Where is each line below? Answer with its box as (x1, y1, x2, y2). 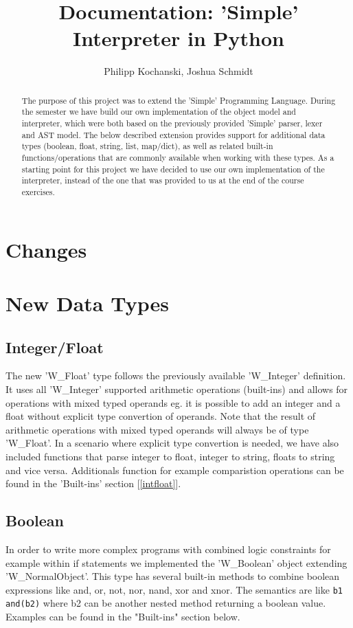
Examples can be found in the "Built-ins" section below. (5, 609, 240, 624)
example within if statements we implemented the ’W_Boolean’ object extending (5, 555, 348, 570)
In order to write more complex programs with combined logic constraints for (5, 541, 331, 556)
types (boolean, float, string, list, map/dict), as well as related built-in (21, 140, 273, 152)
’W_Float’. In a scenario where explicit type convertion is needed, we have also (5, 436, 339, 450)
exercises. (21, 186, 55, 197)
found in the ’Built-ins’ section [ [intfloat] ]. (5, 476, 181, 491)
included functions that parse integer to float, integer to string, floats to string (5, 449, 335, 463)
